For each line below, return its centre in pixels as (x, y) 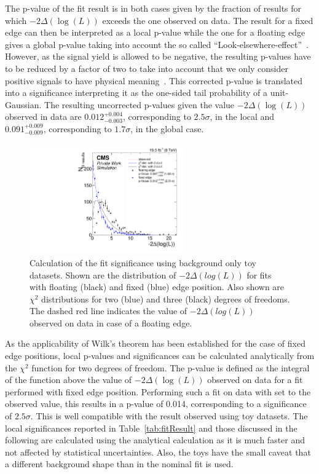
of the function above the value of (69, 380)
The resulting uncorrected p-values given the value (140, 104)
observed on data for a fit (255, 380)
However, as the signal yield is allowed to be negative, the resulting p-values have (158, 56)
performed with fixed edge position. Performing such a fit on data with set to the (158, 391)
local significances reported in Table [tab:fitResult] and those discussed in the (151, 428)
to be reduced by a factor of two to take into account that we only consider (147, 68)
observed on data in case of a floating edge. (111, 322)
